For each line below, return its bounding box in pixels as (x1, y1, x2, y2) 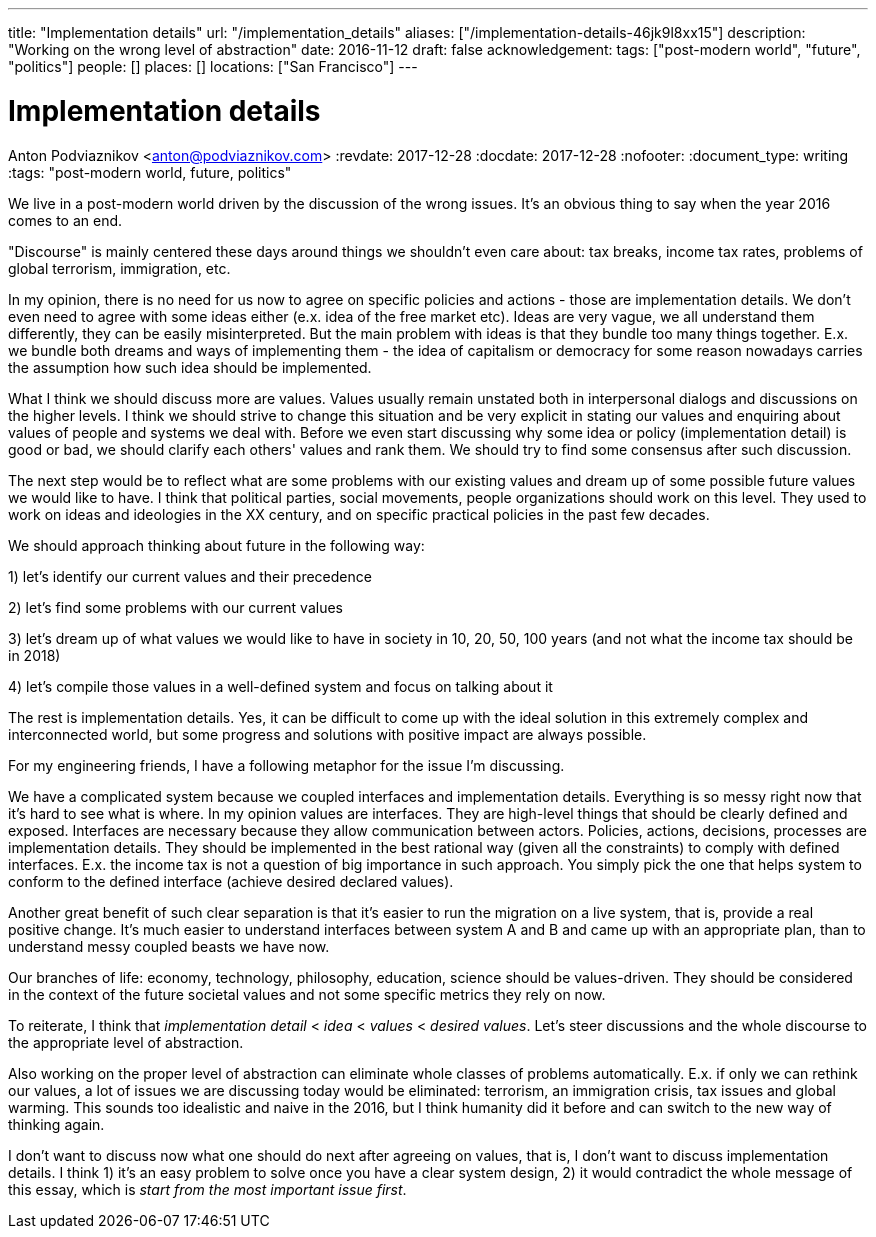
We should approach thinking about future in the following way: (8, 536, 425, 554)
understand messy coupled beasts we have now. (8, 937, 330, 955)
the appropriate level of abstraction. (8, 1033, 244, 1051)
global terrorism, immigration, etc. (8, 259, 231, 277)
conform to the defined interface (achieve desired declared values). (8, 872, 454, 890)
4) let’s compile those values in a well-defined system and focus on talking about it (8, 677, 553, 695)
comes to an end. (8, 211, 123, 229)
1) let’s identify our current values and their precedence (8, 567, 372, 585)
